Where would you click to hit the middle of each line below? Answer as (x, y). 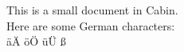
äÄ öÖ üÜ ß (36, 41)
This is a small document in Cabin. (92, 10)
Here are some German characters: (91, 25)
